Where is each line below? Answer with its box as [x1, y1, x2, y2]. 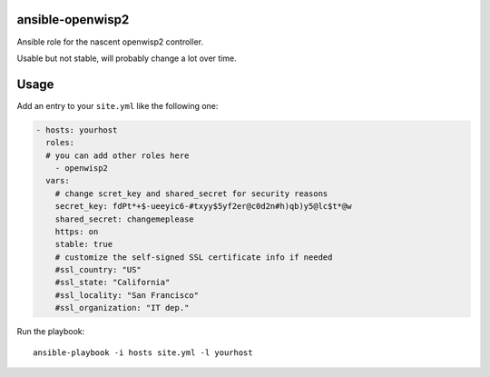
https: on [54, 226, 99, 236]
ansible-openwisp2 [16, 12, 130, 27]
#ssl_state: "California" [54, 277, 171, 288]
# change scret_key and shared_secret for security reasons [54, 188, 328, 199]
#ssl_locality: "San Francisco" [54, 290, 200, 300]
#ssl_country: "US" [54, 264, 142, 275]
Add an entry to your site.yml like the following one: [16, 100, 219, 111]
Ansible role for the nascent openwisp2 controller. [16, 36, 204, 47]
